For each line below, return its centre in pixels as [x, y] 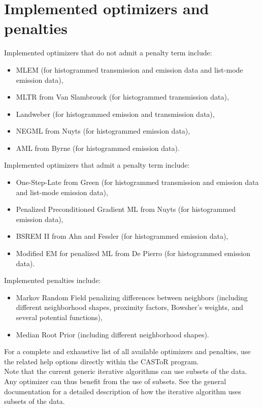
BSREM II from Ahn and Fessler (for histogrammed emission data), [122, 236]
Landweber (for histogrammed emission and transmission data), [115, 114]
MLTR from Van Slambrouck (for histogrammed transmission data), [122, 97]
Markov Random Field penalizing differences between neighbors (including [132, 297]
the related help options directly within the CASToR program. [102, 361]
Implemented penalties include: [53, 280]
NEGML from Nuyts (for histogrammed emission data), [103, 131]
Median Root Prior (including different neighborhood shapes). [112, 334]
